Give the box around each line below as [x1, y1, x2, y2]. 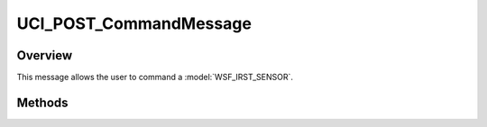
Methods [16, 95, 69, 110]
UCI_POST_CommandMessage [16, 14, 253, 33]
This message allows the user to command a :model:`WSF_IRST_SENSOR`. [16, 72, 293, 83]
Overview [16, 48, 73, 63]
